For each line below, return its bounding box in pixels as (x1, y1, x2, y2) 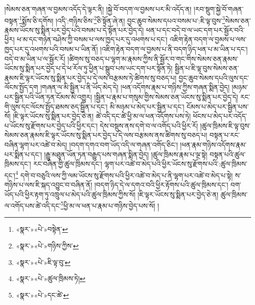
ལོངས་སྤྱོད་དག (4, 82, 38, 92)
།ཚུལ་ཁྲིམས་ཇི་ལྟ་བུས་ (200, 120, 251, 130)
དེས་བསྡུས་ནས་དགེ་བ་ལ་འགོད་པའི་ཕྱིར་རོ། (99, 120, 198, 130)
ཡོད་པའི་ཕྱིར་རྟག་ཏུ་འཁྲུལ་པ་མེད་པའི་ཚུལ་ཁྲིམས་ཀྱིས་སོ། (4, 189, 136, 199)
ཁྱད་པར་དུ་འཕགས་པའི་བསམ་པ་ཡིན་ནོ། (4, 44, 98, 54)
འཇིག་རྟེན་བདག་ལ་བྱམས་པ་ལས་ (169, 34, 247, 44)
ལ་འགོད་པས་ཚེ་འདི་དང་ (4, 200, 61, 210)
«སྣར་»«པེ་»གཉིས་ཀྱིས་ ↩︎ (16, 241, 79, 251)
